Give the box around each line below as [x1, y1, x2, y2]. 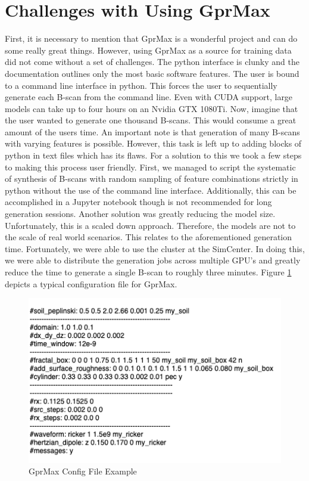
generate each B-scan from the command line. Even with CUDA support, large [5, 91, 293, 103]
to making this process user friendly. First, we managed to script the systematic [5, 160, 296, 173]
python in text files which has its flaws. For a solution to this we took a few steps [5, 149, 302, 162]
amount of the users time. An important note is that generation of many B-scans [5, 125, 300, 138]
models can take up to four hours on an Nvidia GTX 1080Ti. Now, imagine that [5, 102, 298, 114]
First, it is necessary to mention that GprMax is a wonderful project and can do [5, 32, 298, 45]
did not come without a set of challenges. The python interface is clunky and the [5, 55, 299, 68]
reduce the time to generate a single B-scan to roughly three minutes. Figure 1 [5, 266, 292, 278]
